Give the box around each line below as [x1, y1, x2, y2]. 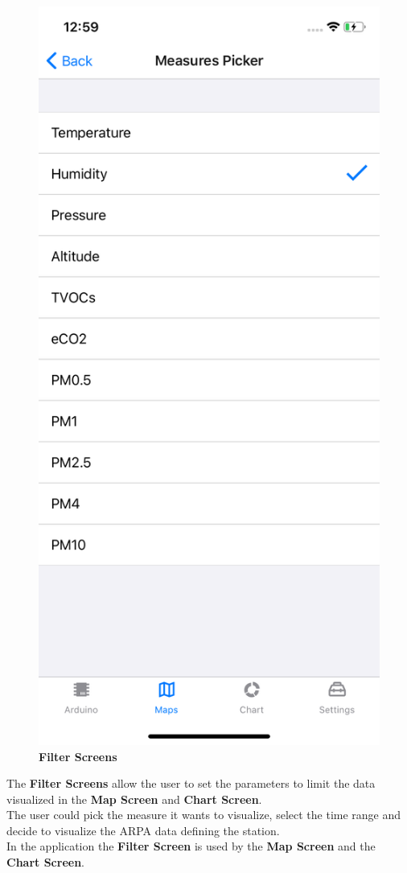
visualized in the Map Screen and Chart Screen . [6, 790, 262, 807]
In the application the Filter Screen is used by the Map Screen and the [6, 838, 376, 854]
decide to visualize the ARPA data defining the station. [6, 822, 280, 838]
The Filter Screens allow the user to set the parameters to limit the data [6, 775, 376, 792]
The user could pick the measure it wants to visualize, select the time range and [6, 806, 401, 823]
